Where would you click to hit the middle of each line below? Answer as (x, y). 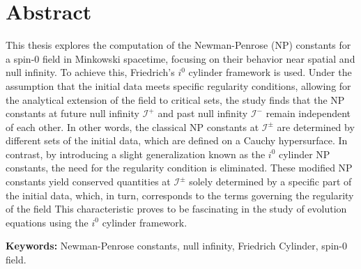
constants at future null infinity (72, 113)
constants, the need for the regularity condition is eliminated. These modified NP (179, 168)
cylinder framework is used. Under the (270, 72)
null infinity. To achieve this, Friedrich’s (90, 72)
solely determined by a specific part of (270, 182)
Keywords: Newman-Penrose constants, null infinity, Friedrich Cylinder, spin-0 (176, 246)
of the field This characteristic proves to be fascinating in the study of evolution (176, 209)
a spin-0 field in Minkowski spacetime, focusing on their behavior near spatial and (180, 58)
